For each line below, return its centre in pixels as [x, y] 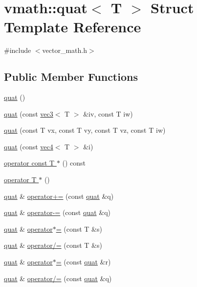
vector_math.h [65, 50]
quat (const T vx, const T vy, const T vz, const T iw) [85, 130]
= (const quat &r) [83, 262]
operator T [20, 179]
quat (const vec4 [29, 146]
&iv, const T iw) [108, 113]
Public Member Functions [71, 77]
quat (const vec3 [29, 113]
